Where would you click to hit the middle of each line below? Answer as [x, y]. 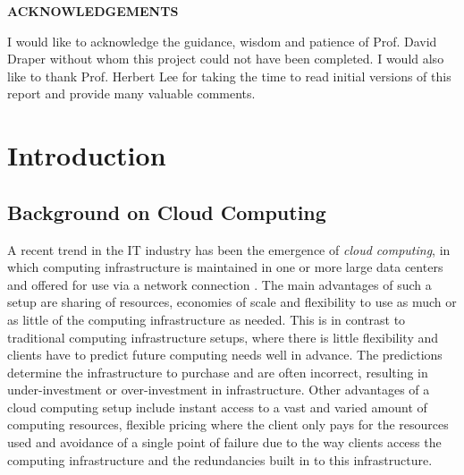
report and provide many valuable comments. [131, 93]
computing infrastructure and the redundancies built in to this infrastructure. [220, 459]
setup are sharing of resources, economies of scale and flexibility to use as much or [232, 302]
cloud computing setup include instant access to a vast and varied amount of [217, 407]
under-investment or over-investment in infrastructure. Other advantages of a [219, 390]
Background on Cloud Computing [167, 212]
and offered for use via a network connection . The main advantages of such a [219, 284]
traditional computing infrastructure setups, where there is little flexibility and [223, 337]
